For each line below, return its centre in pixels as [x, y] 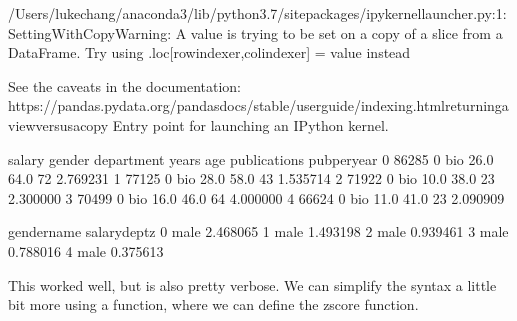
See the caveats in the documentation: [125, 85]
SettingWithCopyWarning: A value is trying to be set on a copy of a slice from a [255, 32]
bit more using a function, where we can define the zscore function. [213, 304]
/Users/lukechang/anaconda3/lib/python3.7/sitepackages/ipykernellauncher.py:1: [257, 13]
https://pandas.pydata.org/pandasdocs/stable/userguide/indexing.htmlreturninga [258, 105]
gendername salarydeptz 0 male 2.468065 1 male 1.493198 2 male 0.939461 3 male [258, 231]
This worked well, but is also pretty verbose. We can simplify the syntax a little [252, 284]
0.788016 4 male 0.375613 [86, 250]
